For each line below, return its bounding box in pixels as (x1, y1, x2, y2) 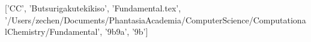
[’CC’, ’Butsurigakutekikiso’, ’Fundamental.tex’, (5, 2, 181, 14)
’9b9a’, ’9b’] (104, 25, 148, 38)
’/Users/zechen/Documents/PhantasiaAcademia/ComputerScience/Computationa (5, 13, 306, 26)
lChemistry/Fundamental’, (5, 25, 103, 38)
